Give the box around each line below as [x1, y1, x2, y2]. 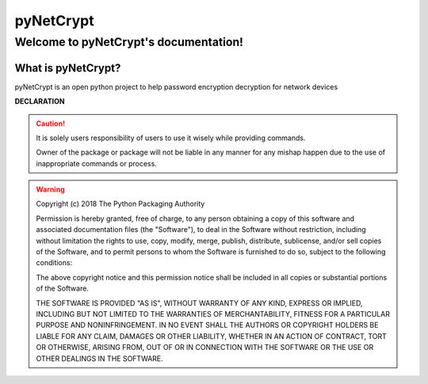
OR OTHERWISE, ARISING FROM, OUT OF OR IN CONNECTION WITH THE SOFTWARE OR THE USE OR [36, 343, 374, 352]
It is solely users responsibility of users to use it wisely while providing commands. [36, 133, 306, 143]
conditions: [36, 258, 73, 268]
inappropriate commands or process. [36, 158, 158, 168]
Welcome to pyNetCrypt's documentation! [14, 35, 243, 49]
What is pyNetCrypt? [14, 61, 121, 74]
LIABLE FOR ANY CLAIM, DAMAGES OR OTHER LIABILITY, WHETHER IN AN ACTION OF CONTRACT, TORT [36, 331, 388, 340]
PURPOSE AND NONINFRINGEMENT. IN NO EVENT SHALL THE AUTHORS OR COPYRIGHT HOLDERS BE [36, 321, 379, 330]
